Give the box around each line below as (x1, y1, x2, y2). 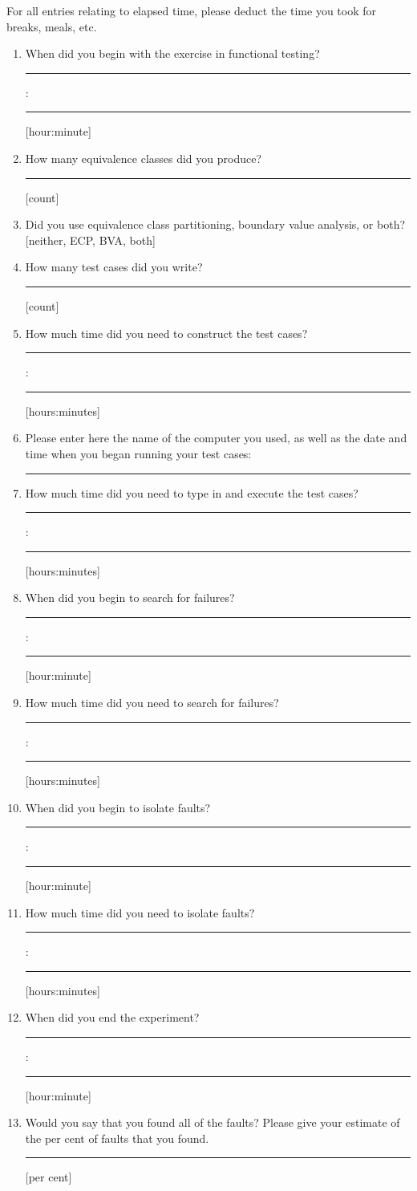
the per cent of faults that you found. (25, 1129, 209, 1146)
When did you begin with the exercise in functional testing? (25, 45, 320, 62)
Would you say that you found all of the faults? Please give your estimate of (25, 1114, 400, 1131)
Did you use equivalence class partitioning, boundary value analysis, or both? (25, 216, 406, 233)
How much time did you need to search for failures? (25, 694, 279, 711)
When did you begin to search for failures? (25, 589, 235, 606)
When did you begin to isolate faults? (25, 799, 211, 815)
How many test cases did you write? (25, 258, 203, 275)
